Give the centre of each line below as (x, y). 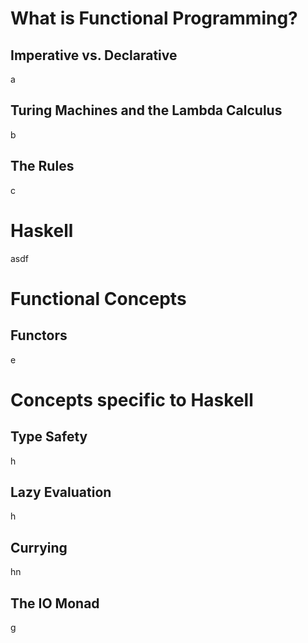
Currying (39, 547)
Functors (39, 335)
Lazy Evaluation (61, 492)
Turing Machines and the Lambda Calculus (146, 110)
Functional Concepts (98, 298)
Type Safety (49, 437)
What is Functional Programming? (154, 18)
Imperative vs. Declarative (94, 55)
